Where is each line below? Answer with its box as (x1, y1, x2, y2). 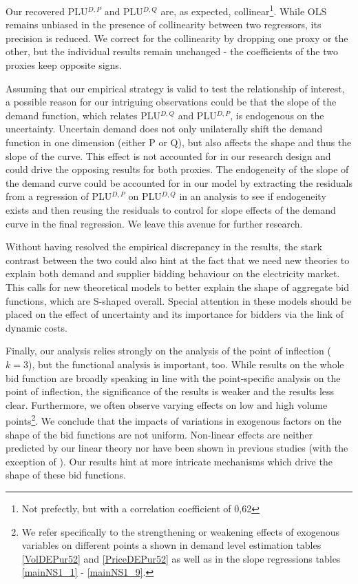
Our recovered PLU (6, 3, 88, 18)
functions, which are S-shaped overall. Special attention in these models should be (6, 293, 352, 308)
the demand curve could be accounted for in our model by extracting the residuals (6, 175, 352, 190)
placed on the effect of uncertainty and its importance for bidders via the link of (6, 307, 344, 321)
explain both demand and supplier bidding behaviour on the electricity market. (6, 266, 340, 281)
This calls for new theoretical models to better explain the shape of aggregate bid (6, 279, 349, 294)
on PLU (128, 189, 162, 203)
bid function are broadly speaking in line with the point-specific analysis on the (6, 370, 341, 385)
